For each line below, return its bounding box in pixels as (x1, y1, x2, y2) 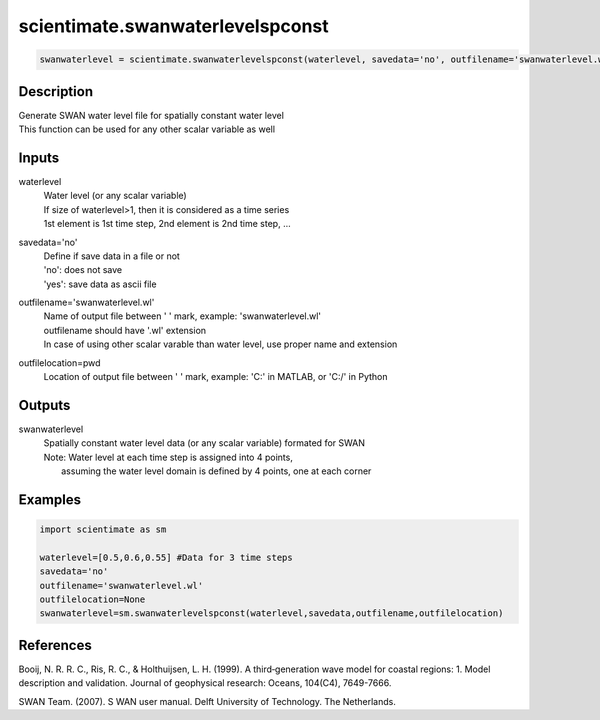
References (18, 636, 92, 654)
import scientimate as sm (39, 524, 167, 535)
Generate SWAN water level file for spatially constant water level (18, 109, 285, 121)
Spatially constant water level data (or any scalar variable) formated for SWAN (43, 437, 365, 449)
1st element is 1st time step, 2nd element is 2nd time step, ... (43, 218, 291, 230)
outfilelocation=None (39, 594, 146, 605)
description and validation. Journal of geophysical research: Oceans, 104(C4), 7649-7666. (18, 677, 392, 689)
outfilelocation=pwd (18, 356, 101, 369)
